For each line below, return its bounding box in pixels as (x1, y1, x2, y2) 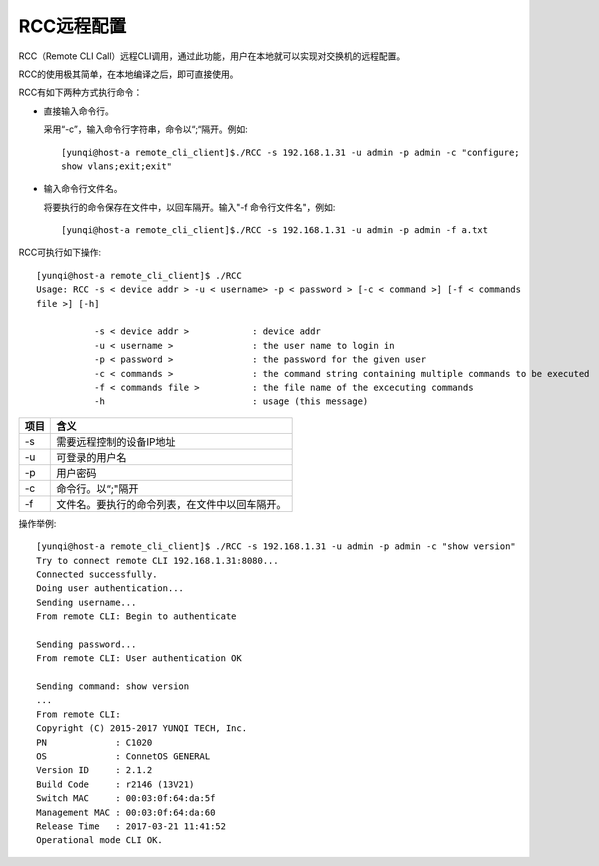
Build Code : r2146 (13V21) (36, 778, 195, 790)
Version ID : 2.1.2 (36, 765, 153, 776)
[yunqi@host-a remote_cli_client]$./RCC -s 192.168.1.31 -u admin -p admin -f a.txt (61, 225, 489, 236)
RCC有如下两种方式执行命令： (18, 86, 143, 99)
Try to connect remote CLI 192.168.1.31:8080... (36, 555, 279, 566)
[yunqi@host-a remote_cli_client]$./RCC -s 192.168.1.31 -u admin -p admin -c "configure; (61, 146, 520, 158)
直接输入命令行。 (43, 105, 114, 117)
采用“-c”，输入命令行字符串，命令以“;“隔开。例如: (43, 123, 249, 135)
